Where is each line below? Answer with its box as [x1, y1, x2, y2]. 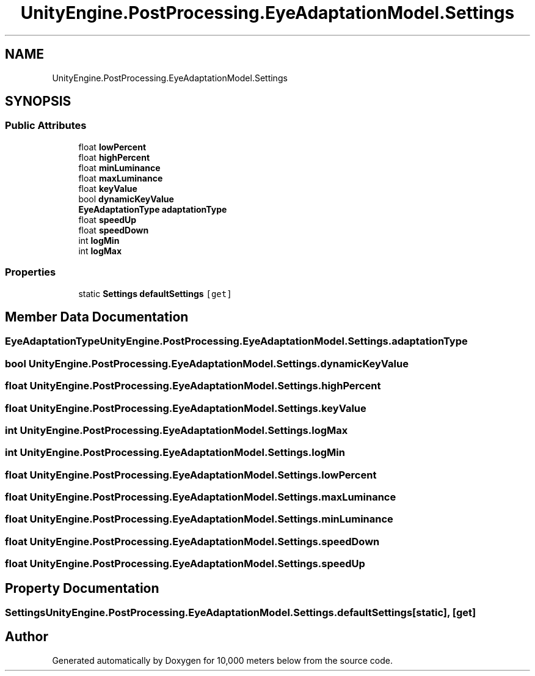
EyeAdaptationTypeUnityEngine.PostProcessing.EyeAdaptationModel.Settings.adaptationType [5, 335, 468, 348]
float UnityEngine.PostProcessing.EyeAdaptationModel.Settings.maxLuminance [5, 491, 396, 504]
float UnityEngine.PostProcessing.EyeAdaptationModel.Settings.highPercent [5, 380, 381, 392]
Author [5, 629, 48, 645]
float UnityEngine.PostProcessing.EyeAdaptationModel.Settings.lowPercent [5, 468, 377, 481]
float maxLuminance [78, 172, 163, 183]
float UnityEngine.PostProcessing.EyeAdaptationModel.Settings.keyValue [5, 402, 366, 414]
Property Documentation [5, 580, 159, 596]
